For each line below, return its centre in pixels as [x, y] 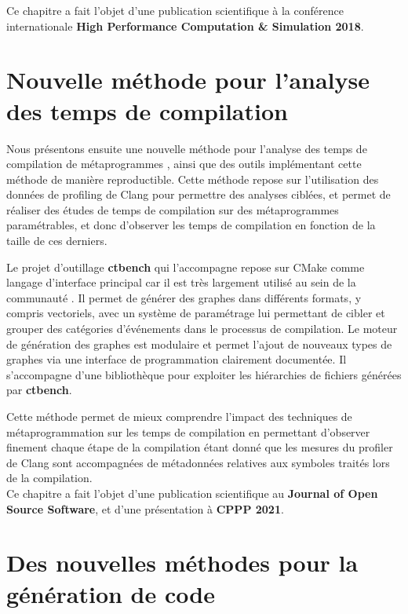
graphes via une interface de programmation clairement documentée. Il [177, 359]
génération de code [111, 593]
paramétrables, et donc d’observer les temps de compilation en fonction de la [191, 225]
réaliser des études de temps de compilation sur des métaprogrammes [173, 209]
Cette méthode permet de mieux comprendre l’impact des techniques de [179, 416]
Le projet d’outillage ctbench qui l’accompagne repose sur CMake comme [186, 267]
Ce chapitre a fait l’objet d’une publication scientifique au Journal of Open [192, 493]
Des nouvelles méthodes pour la [182, 563]
